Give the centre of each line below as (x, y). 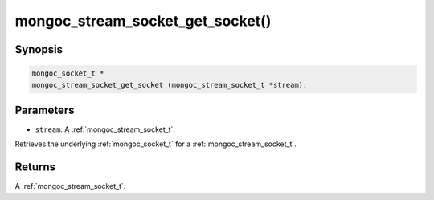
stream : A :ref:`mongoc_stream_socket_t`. (105, 129)
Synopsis (39, 49)
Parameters (45, 110)
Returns (35, 167)
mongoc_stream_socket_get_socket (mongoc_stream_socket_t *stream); (170, 85)
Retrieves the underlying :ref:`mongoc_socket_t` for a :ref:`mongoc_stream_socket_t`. (156, 144)
